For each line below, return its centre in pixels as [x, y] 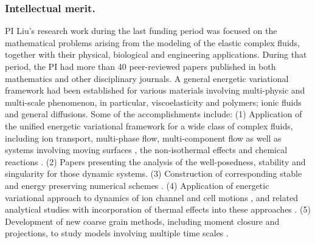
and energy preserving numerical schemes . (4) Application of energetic [137, 185]
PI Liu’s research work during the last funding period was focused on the [141, 31]
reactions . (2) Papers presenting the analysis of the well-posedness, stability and [155, 161]
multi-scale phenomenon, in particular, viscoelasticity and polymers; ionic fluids [153, 102]
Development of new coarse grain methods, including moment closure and [142, 221]
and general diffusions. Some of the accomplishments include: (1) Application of [154, 114]
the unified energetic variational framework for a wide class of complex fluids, [149, 125]
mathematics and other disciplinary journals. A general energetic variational [147, 78]
